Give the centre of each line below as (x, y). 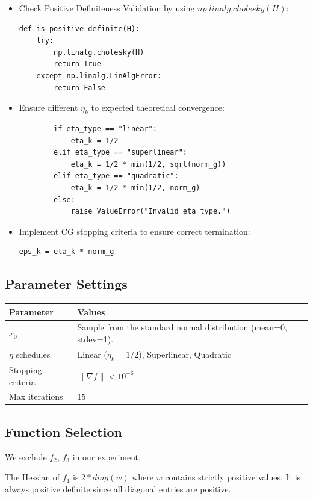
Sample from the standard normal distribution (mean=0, (182, 327)
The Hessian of (33, 477)
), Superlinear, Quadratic (185, 354)
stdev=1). (95, 339)
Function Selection (64, 431)
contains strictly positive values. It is (233, 477)
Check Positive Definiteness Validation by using (107, 8)
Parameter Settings (66, 284)
